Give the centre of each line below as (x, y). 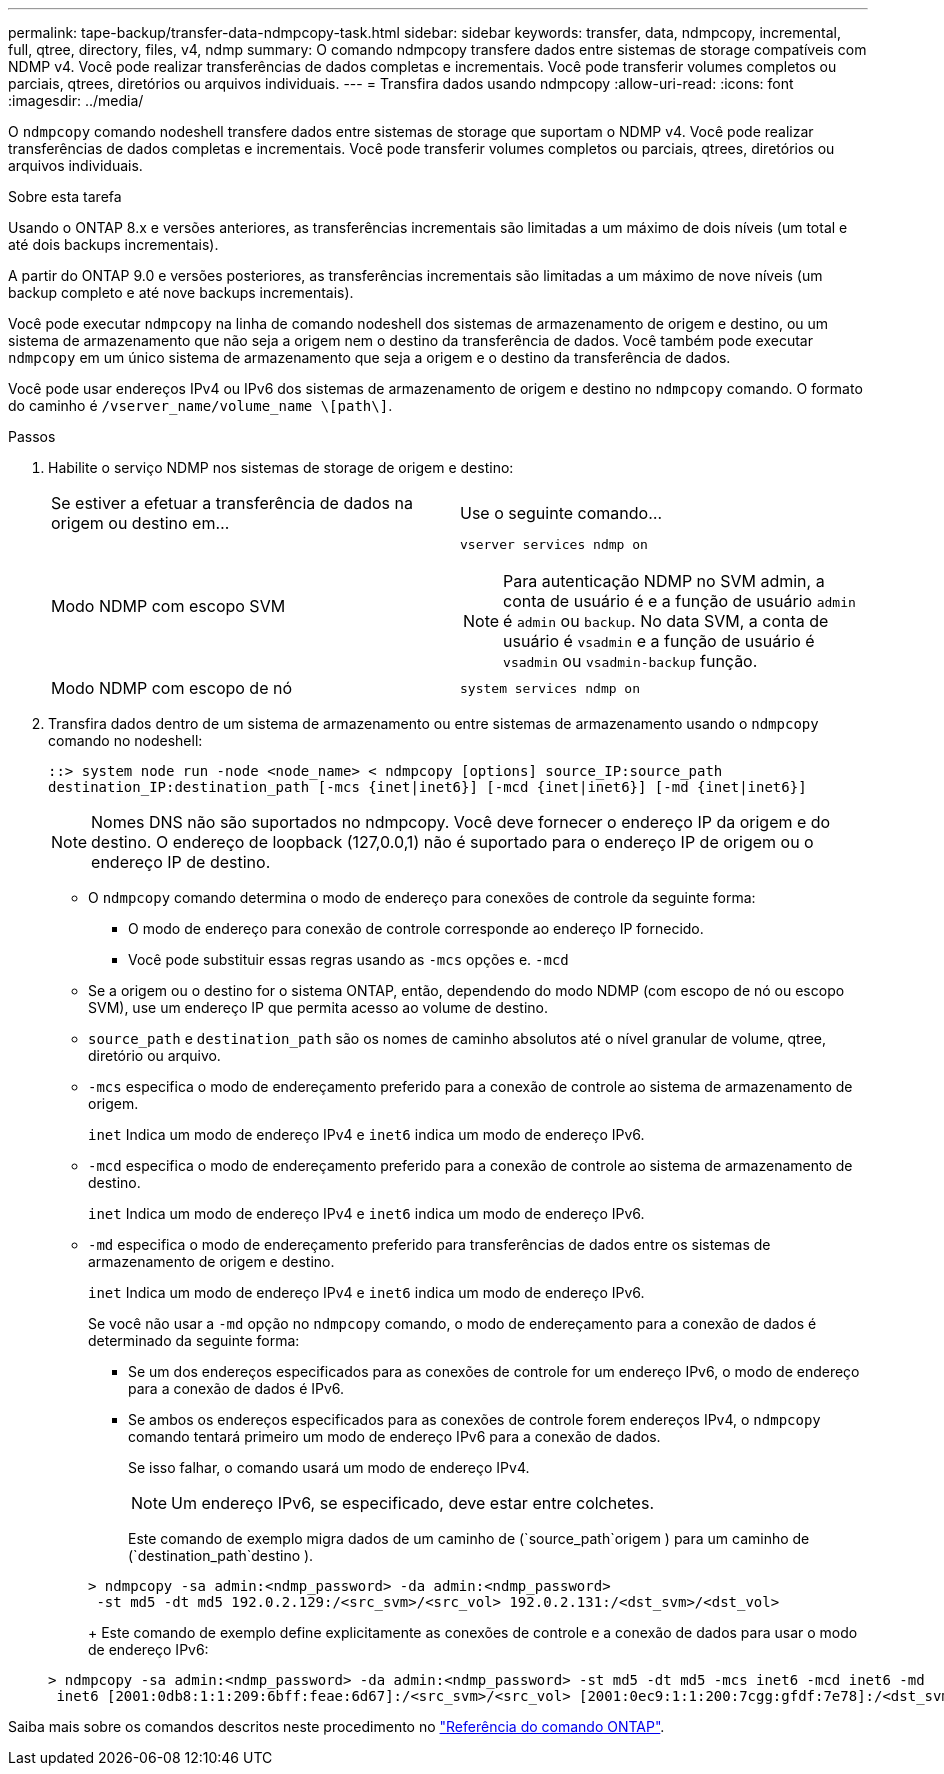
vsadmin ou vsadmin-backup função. (630, 661)
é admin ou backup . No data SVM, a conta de (666, 621)
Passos (32, 436)
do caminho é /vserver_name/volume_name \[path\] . (200, 405)
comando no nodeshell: (125, 740)
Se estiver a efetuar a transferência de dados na (232, 503)
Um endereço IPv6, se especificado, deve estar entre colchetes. (412, 1503)
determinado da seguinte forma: (194, 1340)
